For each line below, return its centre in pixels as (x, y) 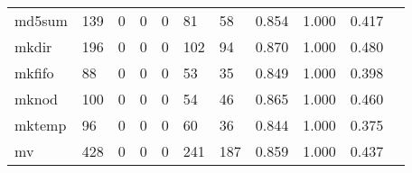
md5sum (41, 20)
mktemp (41, 125)
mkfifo (34, 73)
